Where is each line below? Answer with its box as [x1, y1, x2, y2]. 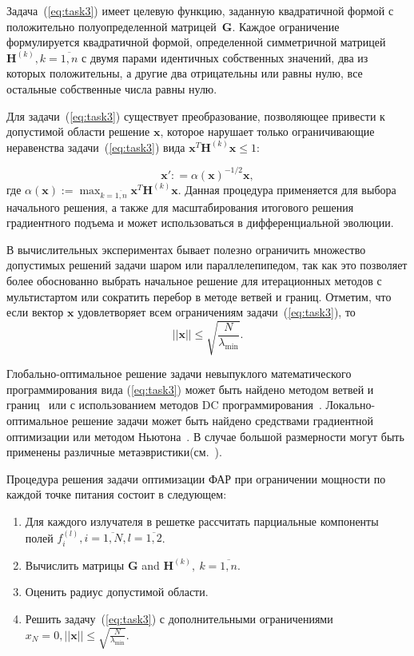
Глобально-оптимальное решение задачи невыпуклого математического [6, 365, 352, 382]
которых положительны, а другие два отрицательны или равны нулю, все [6, 65, 363, 82]
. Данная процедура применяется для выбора [177, 181, 396, 197]
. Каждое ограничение [232, 18, 340, 34]
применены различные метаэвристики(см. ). [6, 443, 222, 460]
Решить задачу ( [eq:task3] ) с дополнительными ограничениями [25, 610, 333, 627]
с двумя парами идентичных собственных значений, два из [82, 49, 368, 66]
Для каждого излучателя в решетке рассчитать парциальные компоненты [25, 513, 379, 530]
